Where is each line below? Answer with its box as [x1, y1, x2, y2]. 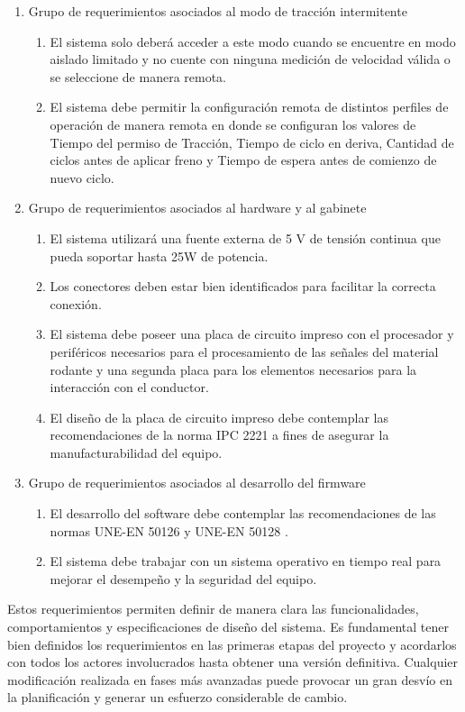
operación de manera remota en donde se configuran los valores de [50, 114, 416, 133]
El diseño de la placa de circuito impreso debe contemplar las [50, 407, 389, 426]
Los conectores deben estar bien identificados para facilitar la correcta [50, 277, 436, 296]
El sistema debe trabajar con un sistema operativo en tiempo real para [50, 552, 442, 571]
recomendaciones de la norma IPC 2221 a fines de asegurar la [50, 425, 389, 444]
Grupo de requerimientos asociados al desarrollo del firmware [28, 473, 366, 492]
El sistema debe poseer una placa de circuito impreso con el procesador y [50, 324, 454, 343]
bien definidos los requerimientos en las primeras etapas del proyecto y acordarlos [7, 634, 457, 653]
